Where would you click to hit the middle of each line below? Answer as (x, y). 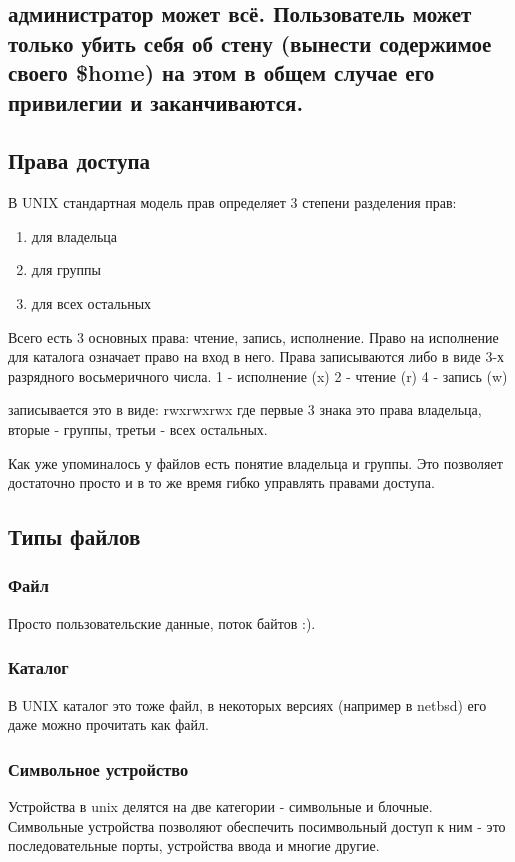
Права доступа (79, 160)
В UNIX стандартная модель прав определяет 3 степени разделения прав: (232, 202)
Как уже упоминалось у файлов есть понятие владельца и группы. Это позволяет (255, 462)
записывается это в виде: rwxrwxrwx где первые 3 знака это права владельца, (245, 409)
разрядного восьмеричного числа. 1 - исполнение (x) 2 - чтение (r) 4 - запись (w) (258, 375)
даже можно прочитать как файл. (108, 724)
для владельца (74, 235)
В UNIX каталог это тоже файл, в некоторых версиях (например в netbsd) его (247, 704)
